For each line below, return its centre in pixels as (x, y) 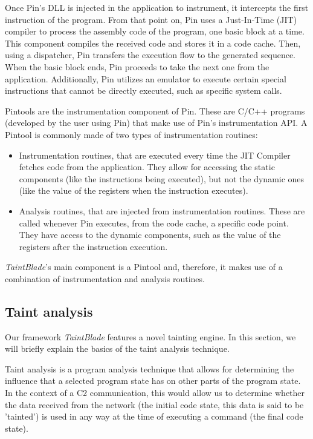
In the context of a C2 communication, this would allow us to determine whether (155, 393)
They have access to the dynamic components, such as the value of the (150, 235)
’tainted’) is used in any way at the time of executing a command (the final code (154, 416)
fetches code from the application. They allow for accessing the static (147, 167)
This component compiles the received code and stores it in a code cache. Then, (153, 43)
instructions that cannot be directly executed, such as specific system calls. (144, 91)
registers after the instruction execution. (93, 246)
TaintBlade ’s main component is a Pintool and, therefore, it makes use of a (144, 267)
